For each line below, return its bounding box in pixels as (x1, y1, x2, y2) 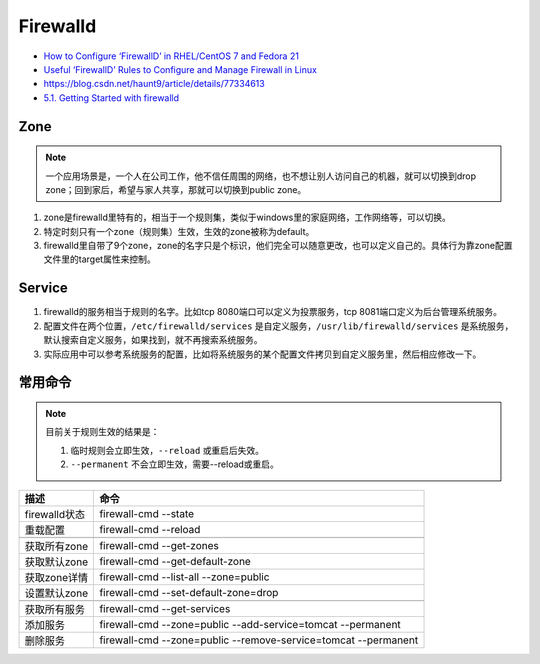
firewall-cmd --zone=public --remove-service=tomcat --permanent (99, 633, 419, 647)
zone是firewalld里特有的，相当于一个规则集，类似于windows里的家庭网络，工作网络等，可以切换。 (43, 211, 452, 224)
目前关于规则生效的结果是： (45, 426, 160, 438)
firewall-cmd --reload (99, 522, 201, 536)
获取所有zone (24, 539, 89, 553)
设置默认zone (24, 586, 89, 600)
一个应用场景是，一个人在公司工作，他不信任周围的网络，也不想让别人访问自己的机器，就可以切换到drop (45, 170, 477, 182)
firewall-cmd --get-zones (99, 538, 219, 552)
